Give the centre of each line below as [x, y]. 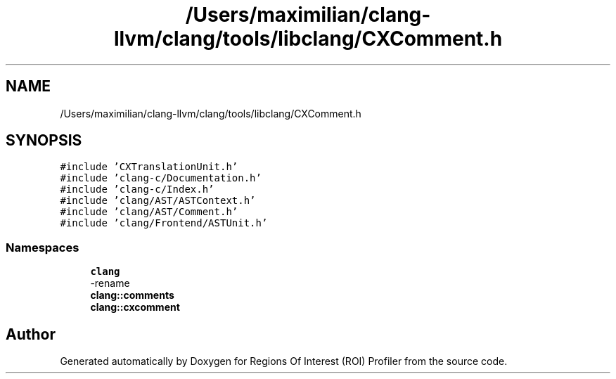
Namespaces [43, 247]
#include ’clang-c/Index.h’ [137, 189]
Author [31, 334]
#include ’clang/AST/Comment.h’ [149, 212]
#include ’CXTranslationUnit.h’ [149, 167]
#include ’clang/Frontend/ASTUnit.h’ [164, 223]
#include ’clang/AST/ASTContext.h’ [158, 201]
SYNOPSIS [44, 141]
